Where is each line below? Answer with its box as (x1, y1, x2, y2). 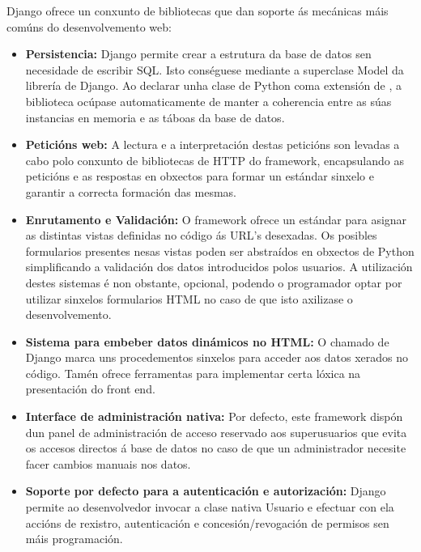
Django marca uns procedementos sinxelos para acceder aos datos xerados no (25, 349, 409, 366)
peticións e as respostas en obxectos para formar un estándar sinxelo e (25, 168, 374, 185)
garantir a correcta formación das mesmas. (25, 183, 236, 200)
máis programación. (25, 530, 123, 547)
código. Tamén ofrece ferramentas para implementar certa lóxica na (25, 364, 361, 381)
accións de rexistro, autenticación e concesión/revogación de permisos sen (25, 514, 389, 531)
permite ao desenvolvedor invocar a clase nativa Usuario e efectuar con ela (25, 499, 394, 516)
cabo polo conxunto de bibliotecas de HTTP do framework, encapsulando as (25, 151, 404, 168)
